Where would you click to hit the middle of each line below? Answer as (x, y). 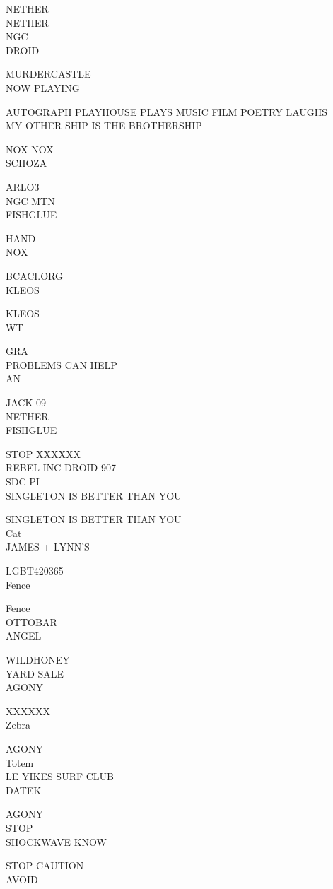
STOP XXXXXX (43, 453)
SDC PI (23, 482)
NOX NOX (30, 149)
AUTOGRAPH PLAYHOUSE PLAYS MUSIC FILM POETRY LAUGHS (167, 111)
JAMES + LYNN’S (48, 547)
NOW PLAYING (43, 87)
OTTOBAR (31, 622)
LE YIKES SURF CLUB (60, 776)
